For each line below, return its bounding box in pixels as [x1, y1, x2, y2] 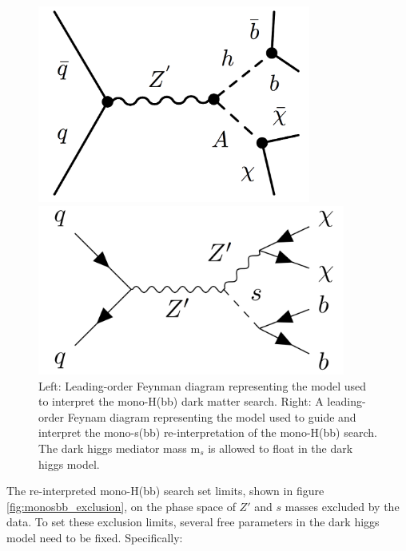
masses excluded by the [285, 497, 400, 514]
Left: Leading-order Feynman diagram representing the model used [38, 377, 367, 394]
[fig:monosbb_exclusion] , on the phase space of [6, 497, 236, 514]
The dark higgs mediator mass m [38, 439, 201, 456]
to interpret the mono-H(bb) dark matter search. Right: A [38, 393, 324, 410]
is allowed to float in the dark [208, 439, 353, 456]
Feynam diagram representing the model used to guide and [67, 408, 356, 425]
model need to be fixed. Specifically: [6, 529, 183, 545]
